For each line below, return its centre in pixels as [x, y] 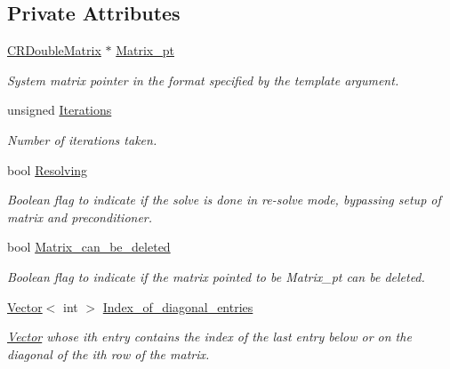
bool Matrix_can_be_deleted [89, 247]
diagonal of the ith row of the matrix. [108, 353]
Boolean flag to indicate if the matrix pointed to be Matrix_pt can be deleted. [216, 276]
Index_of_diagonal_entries [178, 306]
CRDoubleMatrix [54, 50]
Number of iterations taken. [82, 139]
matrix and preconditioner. [80, 217]
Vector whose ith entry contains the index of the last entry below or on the [209, 337]
